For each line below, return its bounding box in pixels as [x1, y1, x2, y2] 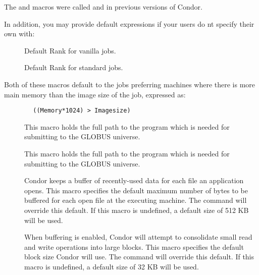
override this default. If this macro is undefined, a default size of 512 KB [24, 204, 249, 215]
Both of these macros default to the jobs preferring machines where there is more [4, 79, 255, 89]
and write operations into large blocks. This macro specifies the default [24, 241, 244, 252]
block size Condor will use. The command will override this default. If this [24, 251, 254, 262]
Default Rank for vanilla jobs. [24, 45, 116, 56]
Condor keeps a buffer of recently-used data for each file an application [24, 175, 244, 186]
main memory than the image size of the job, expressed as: [4, 89, 186, 99]
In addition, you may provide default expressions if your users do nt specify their [4, 18, 254, 29]
